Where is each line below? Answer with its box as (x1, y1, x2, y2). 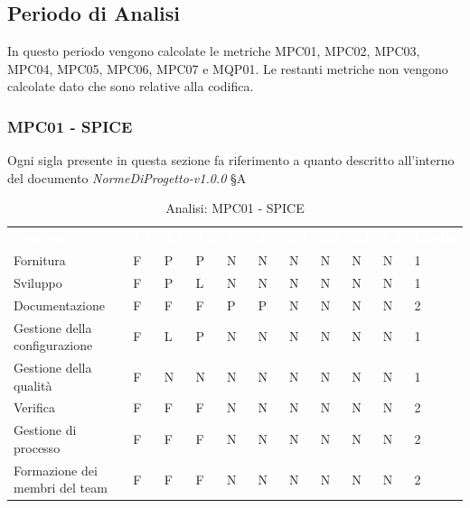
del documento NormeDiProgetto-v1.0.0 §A (7, 168, 247, 187)
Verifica (14, 398, 55, 417)
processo (14, 438, 61, 457)
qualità (14, 375, 52, 394)
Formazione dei (14, 460, 98, 479)
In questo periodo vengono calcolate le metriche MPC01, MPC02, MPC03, (7, 42, 420, 60)
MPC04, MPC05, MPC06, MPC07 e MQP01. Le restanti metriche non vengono (7, 59, 448, 78)
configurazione (14, 336, 93, 355)
